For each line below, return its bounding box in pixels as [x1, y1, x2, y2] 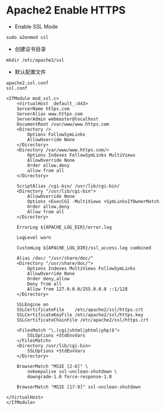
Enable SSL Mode [14, 23, 58, 30]
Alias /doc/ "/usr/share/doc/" [16, 255, 94, 261]
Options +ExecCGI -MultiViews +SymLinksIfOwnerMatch [27, 198, 160, 204]
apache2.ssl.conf [6, 80, 49, 86]
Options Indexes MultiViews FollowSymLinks [27, 266, 136, 271]
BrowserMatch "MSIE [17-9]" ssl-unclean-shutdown [16, 384, 141, 390]
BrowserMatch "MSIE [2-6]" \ [16, 363, 88, 369]
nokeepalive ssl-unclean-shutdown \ [27, 369, 117, 374]
